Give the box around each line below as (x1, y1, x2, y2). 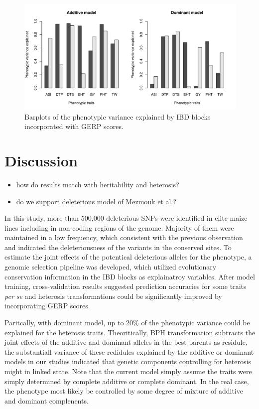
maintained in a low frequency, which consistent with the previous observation (4, 232, 243, 243)
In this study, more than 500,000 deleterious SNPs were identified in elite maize (4, 213, 248, 223)
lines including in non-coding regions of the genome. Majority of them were (4, 222, 234, 233)
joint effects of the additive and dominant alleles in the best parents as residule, (4, 337, 248, 347)
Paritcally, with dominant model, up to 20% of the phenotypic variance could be (4, 317, 250, 328)
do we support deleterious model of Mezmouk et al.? (16, 196, 176, 206)
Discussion (4, 150, 78, 170)
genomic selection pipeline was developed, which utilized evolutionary (4, 262, 217, 272)
